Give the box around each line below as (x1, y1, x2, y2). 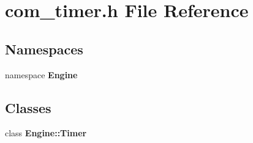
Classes (5, 98, 51, 117)
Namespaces (5, 39, 83, 58)
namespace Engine (5, 68, 78, 81)
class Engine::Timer (5, 127, 87, 139)
